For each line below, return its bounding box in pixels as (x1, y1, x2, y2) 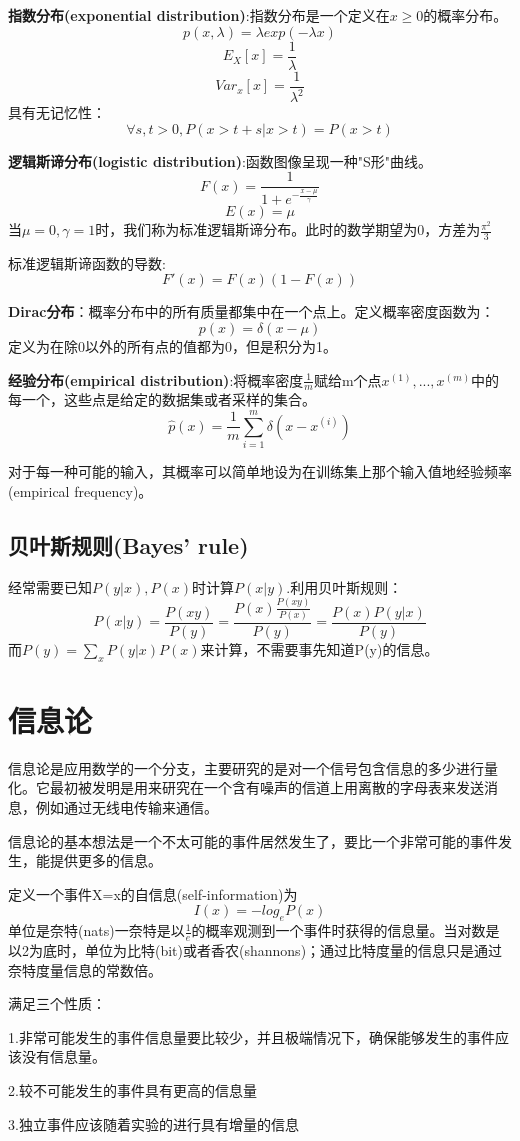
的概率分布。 (423, 5, 508, 25)
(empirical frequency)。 (8, 480, 153, 501)
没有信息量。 (21, 1046, 106, 1067)
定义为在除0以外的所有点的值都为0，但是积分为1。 (8, 336, 337, 357)
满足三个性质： (8, 993, 106, 1014)
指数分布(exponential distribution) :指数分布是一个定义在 (8, 5, 390, 25)
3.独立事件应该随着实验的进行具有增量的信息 (8, 1113, 299, 1134)
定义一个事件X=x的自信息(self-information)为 (8, 883, 298, 904)
